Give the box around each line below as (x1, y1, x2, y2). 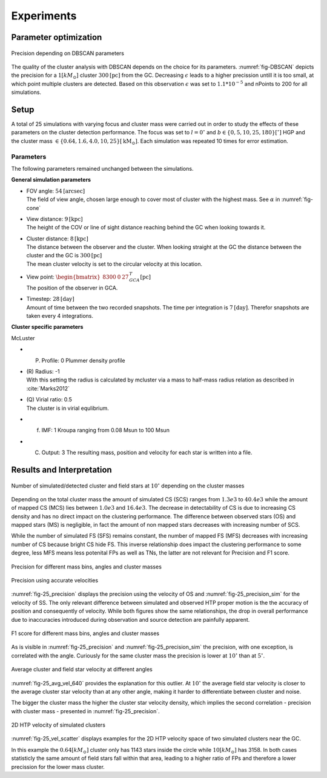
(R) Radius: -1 (26, 368, 60, 375)
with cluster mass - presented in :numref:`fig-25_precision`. (11, 707, 160, 714)
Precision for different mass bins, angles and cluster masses (11, 563, 162, 570)
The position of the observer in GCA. (26, 284, 118, 291)
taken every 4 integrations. (26, 312, 94, 320)
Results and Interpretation (11, 464, 112, 475)
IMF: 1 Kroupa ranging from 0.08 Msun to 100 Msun (41, 427, 170, 434)
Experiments (11, 9, 77, 22)
